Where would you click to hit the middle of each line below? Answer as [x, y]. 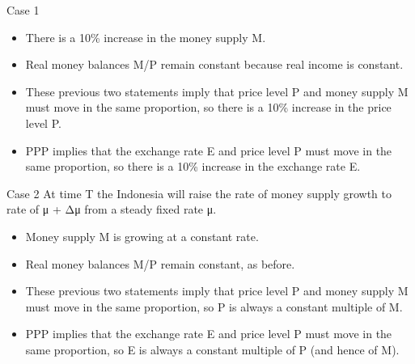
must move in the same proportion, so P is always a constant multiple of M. [214, 306]
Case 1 [23, 10]
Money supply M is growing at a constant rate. [142, 236]
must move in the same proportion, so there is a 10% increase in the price [208, 107]
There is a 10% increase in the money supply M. [146, 37]
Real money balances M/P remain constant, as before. [160, 263]
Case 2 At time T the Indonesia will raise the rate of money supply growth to [199, 193]
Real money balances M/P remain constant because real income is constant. [214, 64]
